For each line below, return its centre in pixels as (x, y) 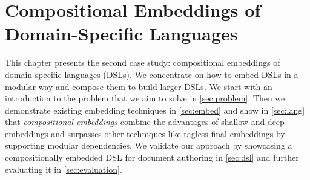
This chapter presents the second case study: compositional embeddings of (143, 63)
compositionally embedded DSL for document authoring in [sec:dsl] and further (152, 157)
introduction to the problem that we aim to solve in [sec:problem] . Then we (145, 98)
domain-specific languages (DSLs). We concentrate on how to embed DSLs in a (152, 74)
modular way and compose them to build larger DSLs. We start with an (139, 86)
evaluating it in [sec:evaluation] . (64, 169)
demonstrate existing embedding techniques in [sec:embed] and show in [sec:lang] (155, 110)
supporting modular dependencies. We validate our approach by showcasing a (149, 145)
